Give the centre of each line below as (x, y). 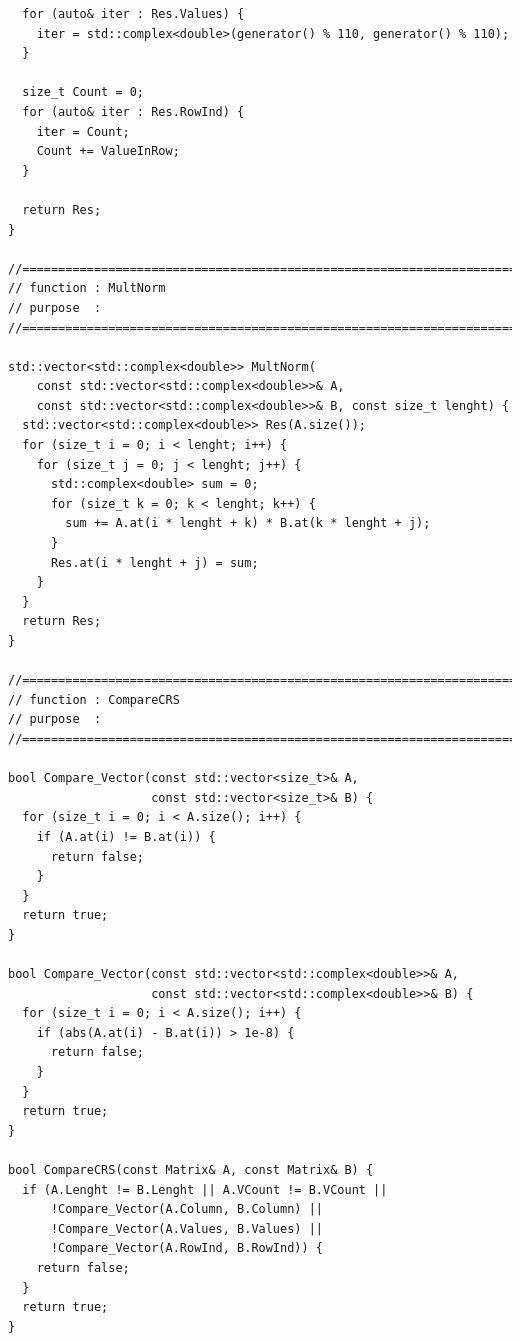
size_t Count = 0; (83, 92)
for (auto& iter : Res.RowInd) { (133, 111)
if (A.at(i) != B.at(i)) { (126, 836)
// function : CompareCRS (94, 699)
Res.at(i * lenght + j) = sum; (154, 562)
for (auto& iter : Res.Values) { (133, 14)
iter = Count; (83, 131)
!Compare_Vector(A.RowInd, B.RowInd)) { (186, 1248)
